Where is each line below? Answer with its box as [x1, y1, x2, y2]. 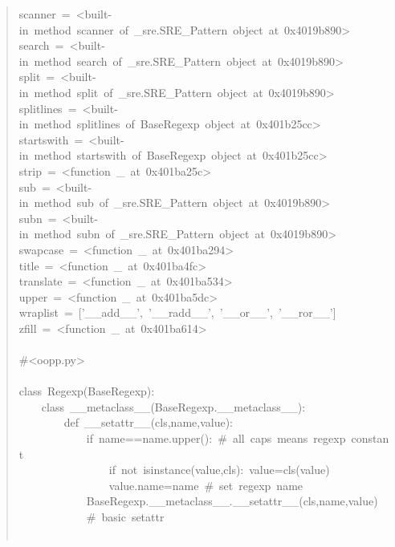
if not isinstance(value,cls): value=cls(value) [108, 461, 330, 478]
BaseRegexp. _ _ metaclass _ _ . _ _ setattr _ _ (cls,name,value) [86, 492, 378, 509]
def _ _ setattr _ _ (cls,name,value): [63, 414, 234, 431]
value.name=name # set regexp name [108, 476, 303, 493]
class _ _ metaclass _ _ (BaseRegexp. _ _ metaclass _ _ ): [41, 398, 306, 415]
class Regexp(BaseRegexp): [18, 383, 155, 399]
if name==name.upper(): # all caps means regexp [86, 430, 346, 447]
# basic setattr [86, 509, 165, 525]
